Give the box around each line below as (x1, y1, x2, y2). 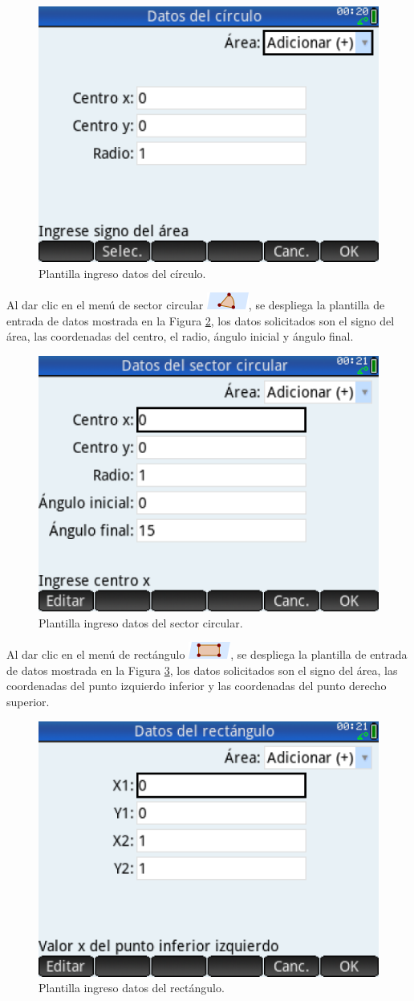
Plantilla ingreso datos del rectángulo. (39, 979, 225, 996)
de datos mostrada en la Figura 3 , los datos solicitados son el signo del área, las (6, 661, 398, 678)
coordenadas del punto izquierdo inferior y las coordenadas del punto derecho (6, 677, 387, 694)
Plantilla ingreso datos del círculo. (39, 264, 206, 281)
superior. (6, 693, 50, 709)
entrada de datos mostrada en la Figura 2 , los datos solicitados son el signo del (6, 312, 395, 329)
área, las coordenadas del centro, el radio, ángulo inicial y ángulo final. (6, 328, 354, 345)
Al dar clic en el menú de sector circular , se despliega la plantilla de (6, 296, 385, 313)
